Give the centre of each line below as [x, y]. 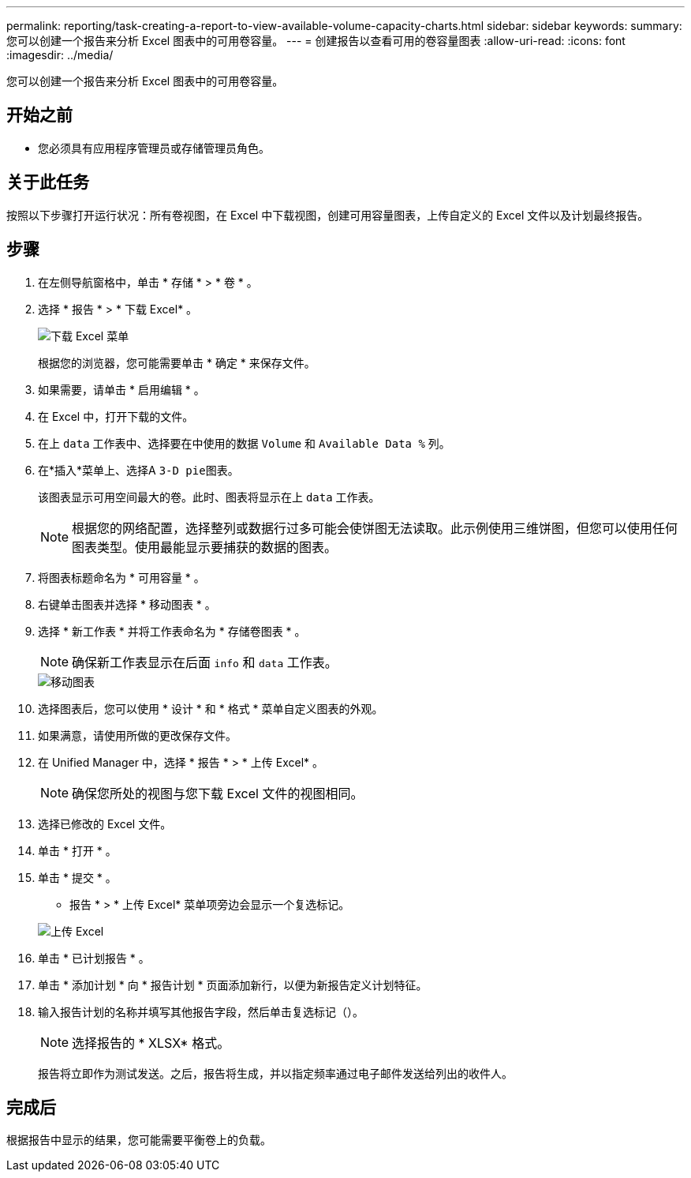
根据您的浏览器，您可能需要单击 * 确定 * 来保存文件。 [177, 362]
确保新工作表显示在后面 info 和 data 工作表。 [205, 662]
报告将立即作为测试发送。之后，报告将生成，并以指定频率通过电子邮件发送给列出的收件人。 [275, 1073]
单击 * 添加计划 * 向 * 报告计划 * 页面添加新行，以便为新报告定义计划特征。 [233, 985]
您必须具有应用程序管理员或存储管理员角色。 [154, 148]
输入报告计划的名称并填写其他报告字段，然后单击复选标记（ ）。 [201, 1011]
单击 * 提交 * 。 [77, 877]
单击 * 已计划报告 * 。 [94, 958]
